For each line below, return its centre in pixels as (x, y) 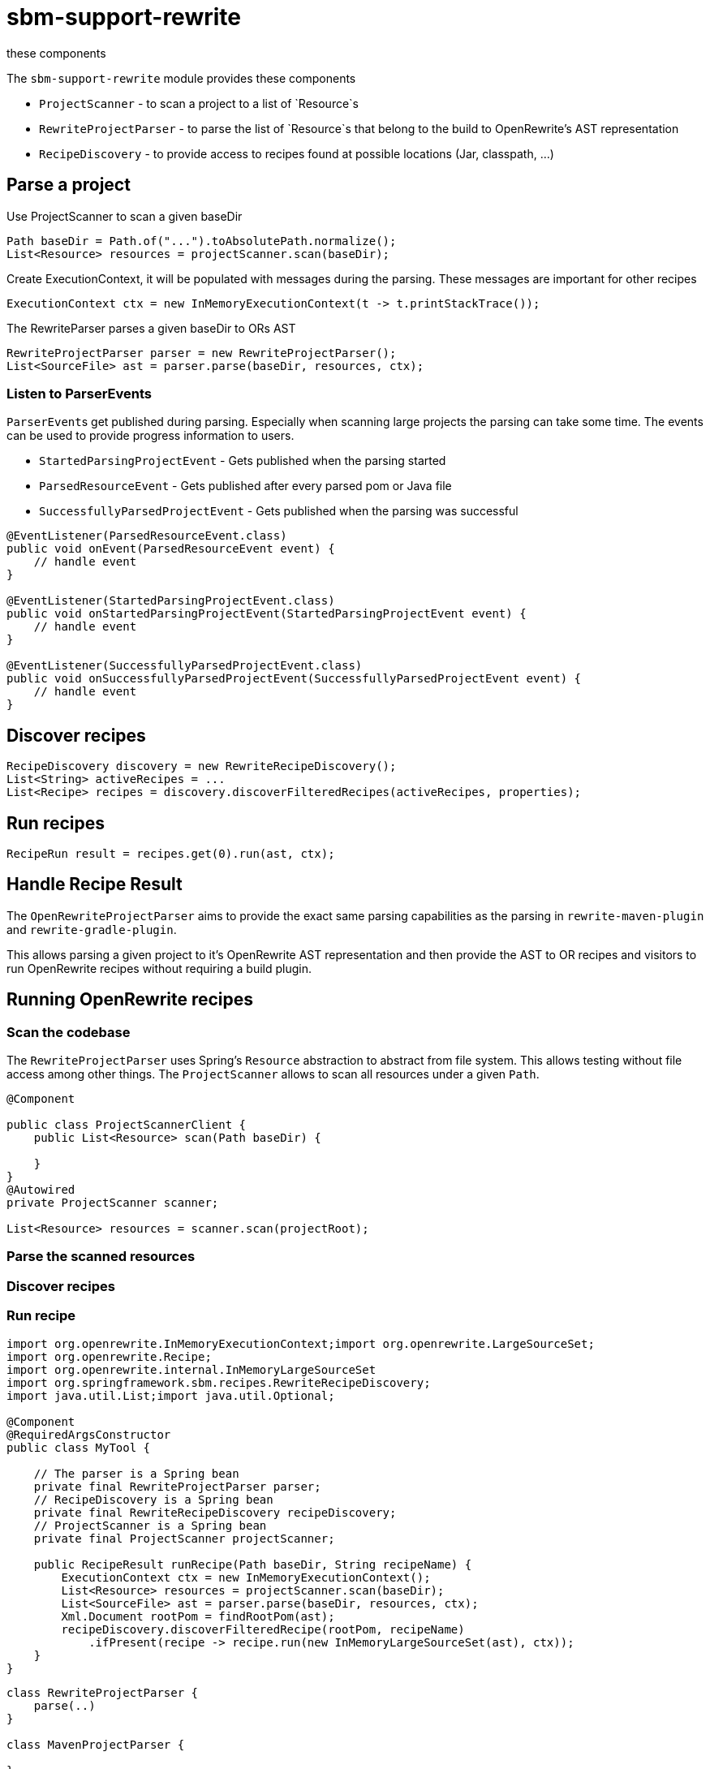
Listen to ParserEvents (80, 393)
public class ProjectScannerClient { (127, 1125)
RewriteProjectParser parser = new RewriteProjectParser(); (202, 353)
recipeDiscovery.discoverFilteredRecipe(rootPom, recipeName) (263, 1629)
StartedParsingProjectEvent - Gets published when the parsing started (243, 461)
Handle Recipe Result (95, 884)
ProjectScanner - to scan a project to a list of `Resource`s (199, 103)
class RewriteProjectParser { (103, 1692)
